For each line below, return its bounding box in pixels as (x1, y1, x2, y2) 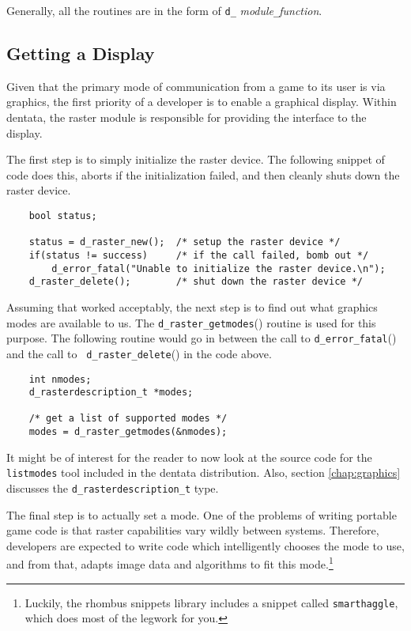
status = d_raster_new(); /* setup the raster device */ (28, 236, 341, 248)
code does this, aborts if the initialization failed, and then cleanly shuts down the (6, 166, 400, 183)
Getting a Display (6, 41, 155, 66)
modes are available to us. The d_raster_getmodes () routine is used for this (6, 314, 376, 331)
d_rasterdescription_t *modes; (28, 387, 194, 399)
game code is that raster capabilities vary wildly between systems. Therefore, (6, 522, 379, 538)
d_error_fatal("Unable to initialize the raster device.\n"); (51, 263, 386, 274)
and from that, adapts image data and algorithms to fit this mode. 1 (6, 554, 334, 572)
